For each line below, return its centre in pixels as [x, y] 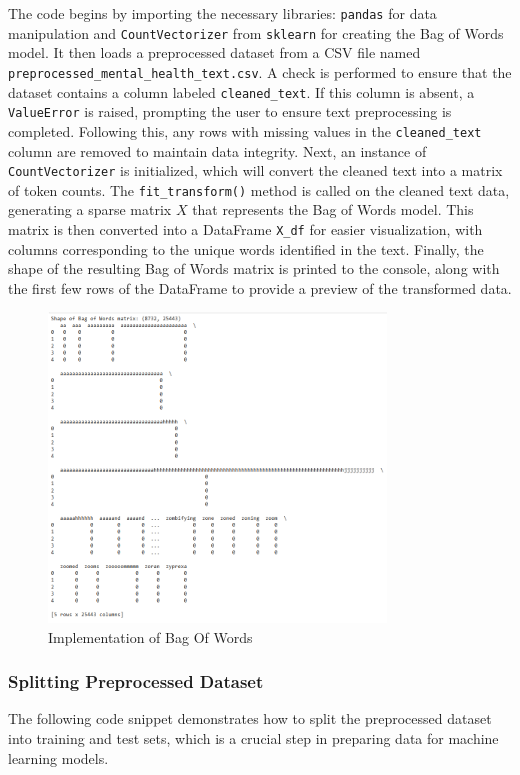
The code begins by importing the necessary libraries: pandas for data [222, 13]
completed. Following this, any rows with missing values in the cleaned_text [245, 130]
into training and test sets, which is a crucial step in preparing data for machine [253, 738]
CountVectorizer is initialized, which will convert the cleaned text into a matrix [255, 170]
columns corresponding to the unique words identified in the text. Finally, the [246, 248]
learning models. [58, 757]
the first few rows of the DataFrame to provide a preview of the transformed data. [260, 287]
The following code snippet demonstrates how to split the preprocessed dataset [250, 718]
